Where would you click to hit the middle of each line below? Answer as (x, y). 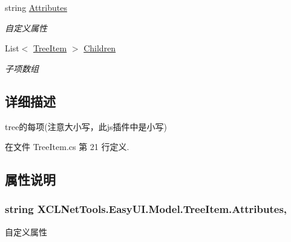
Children (100, 48)
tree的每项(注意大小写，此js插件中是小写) (86, 126)
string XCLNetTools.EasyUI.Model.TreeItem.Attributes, (146, 209)
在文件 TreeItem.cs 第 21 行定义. (67, 147)
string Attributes (36, 7)
